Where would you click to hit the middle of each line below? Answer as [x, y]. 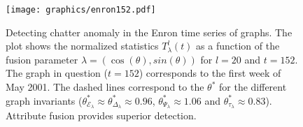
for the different [253, 87]
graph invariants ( [44, 100]
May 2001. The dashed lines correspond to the [105, 87]
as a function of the [238, 46]
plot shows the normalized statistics [82, 46]
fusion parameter [42, 59]
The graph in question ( [57, 73]
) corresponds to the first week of [210, 73]
